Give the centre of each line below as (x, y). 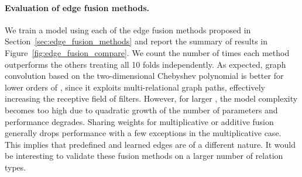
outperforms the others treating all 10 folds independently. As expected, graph (145, 64)
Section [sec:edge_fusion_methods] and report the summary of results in (136, 41)
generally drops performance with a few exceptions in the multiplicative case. (143, 133)
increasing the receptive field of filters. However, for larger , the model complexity (151, 98)
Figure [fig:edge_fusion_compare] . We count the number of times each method (147, 52)
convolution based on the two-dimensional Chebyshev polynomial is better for (144, 76)
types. (16, 167)
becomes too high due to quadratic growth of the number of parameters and (141, 110)
